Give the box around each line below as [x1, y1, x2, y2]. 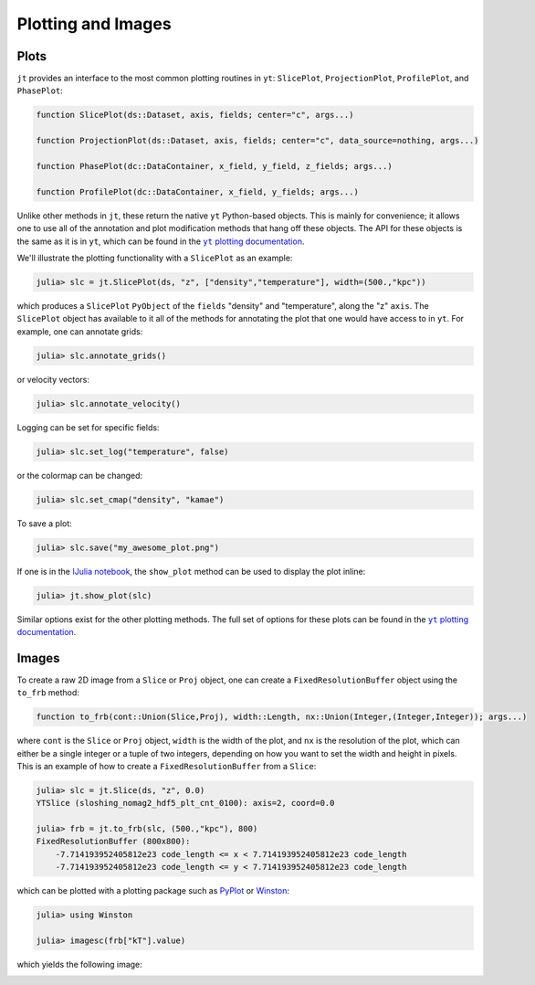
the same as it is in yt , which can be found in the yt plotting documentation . [16, 236, 305, 247]
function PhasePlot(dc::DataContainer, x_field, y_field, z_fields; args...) [36, 161, 393, 171]
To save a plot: [16, 517, 72, 529]
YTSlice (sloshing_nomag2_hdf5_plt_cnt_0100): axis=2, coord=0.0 [36, 798, 335, 809]
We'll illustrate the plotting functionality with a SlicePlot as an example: [16, 252, 293, 263]
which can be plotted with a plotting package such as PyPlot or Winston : [16, 885, 290, 896]
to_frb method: [16, 687, 79, 698]
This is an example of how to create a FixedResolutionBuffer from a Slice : [16, 760, 317, 771]
